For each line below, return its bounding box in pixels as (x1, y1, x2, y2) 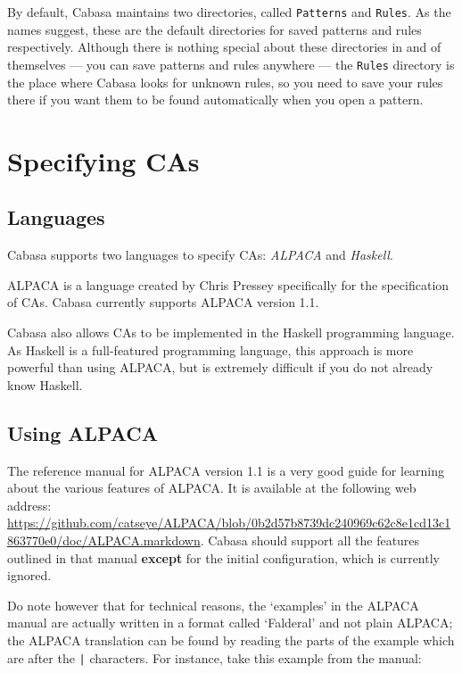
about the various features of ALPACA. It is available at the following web (7, 478, 417, 497)
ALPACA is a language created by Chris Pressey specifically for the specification (7, 275, 450, 294)
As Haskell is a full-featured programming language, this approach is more (7, 340, 414, 359)
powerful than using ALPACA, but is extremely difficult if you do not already (7, 358, 433, 377)
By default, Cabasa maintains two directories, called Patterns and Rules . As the (7, 3, 451, 21)
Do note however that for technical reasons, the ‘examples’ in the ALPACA (7, 595, 419, 614)
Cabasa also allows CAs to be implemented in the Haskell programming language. (7, 323, 455, 342)
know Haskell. (7, 375, 83, 394)
